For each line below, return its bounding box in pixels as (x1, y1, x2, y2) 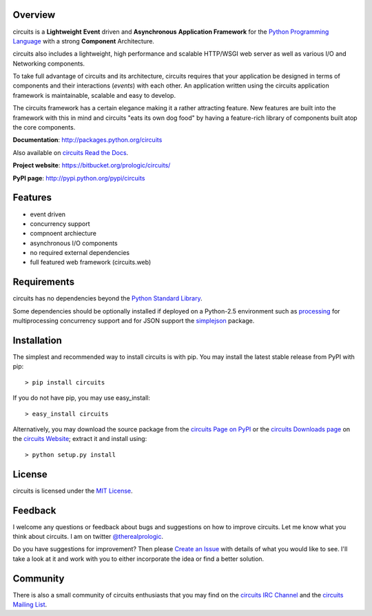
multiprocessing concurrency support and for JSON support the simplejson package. (12, 317, 255, 325)
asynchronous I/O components (30, 238, 118, 247)
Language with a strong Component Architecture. (12, 37, 155, 45)
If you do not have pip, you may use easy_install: (12, 393, 151, 402)
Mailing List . (12, 600, 48, 609)
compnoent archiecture (30, 229, 96, 238)
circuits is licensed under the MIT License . (12, 486, 134, 495)
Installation (12, 334, 62, 346)
